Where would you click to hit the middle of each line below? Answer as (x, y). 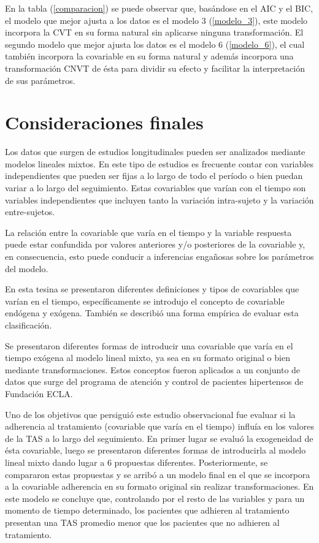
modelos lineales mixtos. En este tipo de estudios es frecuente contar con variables (159, 163)
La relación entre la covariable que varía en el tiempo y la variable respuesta (148, 232)
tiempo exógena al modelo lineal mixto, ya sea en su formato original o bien (148, 358)
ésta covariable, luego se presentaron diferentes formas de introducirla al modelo (156, 450)
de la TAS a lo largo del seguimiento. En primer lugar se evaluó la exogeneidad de (159, 438)
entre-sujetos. (30, 212)
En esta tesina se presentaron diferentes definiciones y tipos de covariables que (152, 289)
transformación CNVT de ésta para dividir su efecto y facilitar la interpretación (155, 68)
